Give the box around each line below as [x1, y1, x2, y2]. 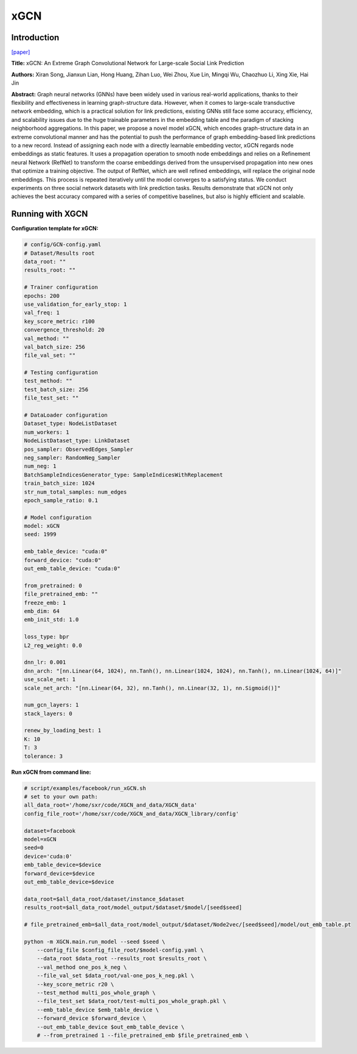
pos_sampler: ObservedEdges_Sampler [24, 445, 134, 453]
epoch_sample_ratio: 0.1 [24, 497, 99, 504]
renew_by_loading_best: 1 [24, 727, 102, 734]
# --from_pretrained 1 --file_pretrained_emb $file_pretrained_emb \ [36, 1031, 249, 1039]
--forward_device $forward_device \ [36, 1015, 146, 1022]
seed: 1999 [24, 531, 57, 538]
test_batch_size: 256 [24, 386, 89, 393]
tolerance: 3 [24, 752, 63, 760]
